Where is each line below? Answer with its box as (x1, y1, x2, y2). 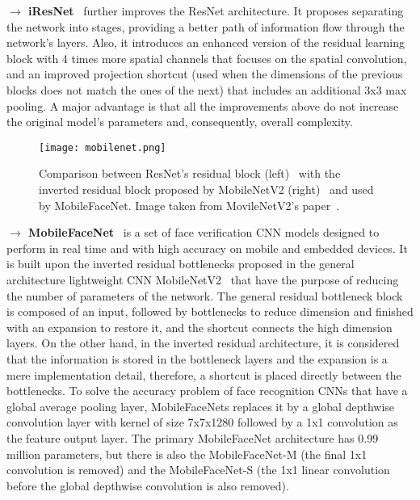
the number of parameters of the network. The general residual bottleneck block (6, 287, 403, 304)
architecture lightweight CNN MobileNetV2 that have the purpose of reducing (6, 271, 399, 288)
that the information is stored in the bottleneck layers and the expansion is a (6, 350, 388, 367)
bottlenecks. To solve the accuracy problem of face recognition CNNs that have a (6, 382, 408, 399)
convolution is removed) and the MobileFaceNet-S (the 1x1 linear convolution (6, 461, 390, 478)
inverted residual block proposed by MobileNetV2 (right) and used (39, 181, 374, 197)
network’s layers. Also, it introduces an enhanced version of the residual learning (6, 34, 405, 51)
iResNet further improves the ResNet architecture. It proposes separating (28, 2, 404, 19)
